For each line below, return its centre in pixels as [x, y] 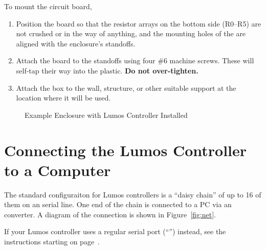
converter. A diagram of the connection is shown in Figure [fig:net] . [110, 214]
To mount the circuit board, [48, 6]
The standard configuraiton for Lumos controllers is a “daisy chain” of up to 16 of [133, 194]
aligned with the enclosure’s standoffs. [76, 43]
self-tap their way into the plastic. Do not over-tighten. [107, 70]
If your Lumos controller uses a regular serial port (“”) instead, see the [115, 231]
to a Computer [58, 170]
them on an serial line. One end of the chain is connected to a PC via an [118, 204]
